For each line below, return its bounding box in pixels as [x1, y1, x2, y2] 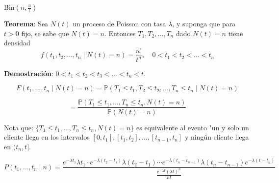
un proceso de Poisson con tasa [73, 19, 166, 28]
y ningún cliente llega [184, 132, 249, 142]
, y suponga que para [172, 19, 236, 28]
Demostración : [4, 68, 53, 78]
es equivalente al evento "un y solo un [136, 122, 249, 132]
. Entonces [104, 28, 136, 38]
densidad [4, 38, 30, 48]
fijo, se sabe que [21, 28, 69, 38]
